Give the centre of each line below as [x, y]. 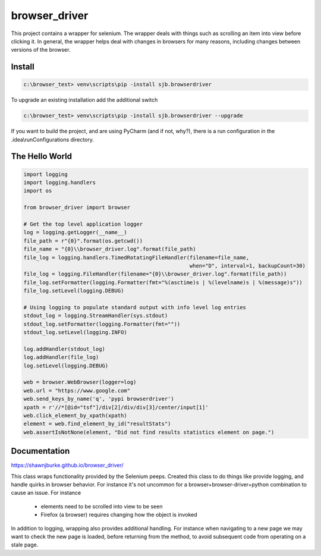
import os [38, 191]
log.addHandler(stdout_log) [64, 349]
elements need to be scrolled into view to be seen [102, 506]
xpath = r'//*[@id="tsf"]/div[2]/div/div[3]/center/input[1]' [116, 407]
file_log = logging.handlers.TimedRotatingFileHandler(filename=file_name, [136, 257]
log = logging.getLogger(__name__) [75, 233]
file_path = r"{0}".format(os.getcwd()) [83, 241]
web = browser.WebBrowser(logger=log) [80, 382]
